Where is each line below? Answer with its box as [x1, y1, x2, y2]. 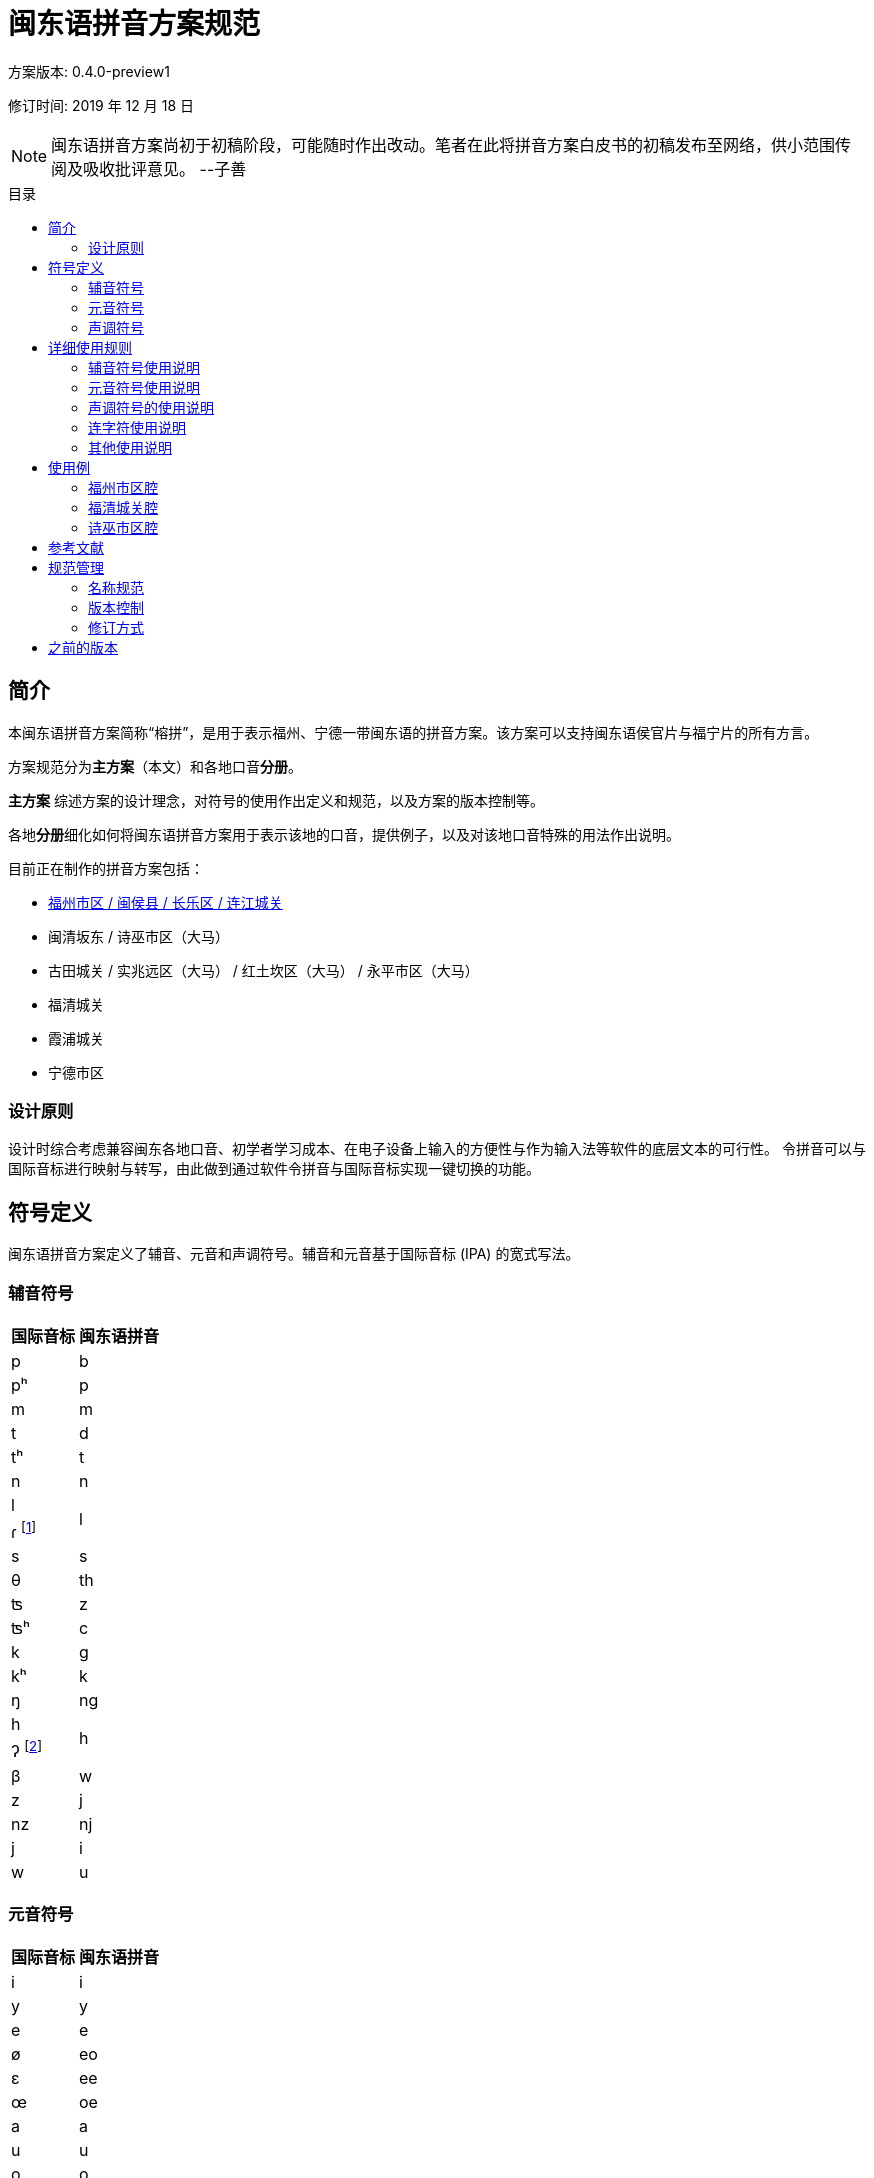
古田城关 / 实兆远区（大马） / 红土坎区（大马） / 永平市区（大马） [48, 961, 479, 979]
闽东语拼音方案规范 [8, 7, 261, 41]
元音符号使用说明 [88, 378, 200, 396]
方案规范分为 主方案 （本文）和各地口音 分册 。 [8, 757, 302, 775]
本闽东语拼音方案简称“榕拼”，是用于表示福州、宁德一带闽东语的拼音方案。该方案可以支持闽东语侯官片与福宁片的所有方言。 [8, 723, 819, 741]
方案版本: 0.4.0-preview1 [8, 62, 170, 80]
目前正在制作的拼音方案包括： [8, 859, 204, 877]
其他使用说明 [88, 438, 172, 456]
